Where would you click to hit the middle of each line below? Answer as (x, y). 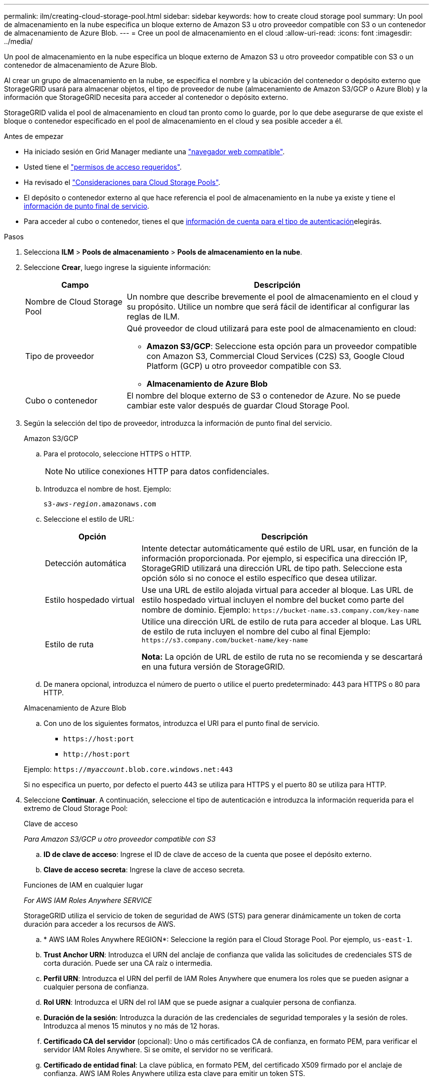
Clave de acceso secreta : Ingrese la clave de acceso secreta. (144, 870)
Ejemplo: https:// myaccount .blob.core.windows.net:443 (129, 769)
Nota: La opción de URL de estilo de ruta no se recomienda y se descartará (282, 657)
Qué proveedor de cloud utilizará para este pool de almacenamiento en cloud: (272, 328)
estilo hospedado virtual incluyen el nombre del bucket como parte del (273, 600)
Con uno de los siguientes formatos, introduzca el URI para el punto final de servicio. (182, 723)
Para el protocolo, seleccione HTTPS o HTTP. (118, 454)
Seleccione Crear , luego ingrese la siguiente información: (117, 267)
